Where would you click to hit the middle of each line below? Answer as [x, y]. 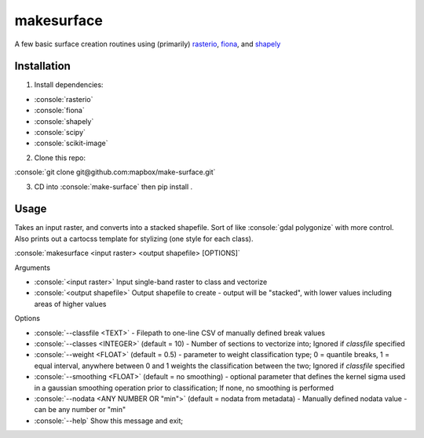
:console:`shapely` [64, 121]
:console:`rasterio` [64, 99]
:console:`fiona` [60, 111]
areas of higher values [70, 304]
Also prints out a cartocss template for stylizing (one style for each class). [134, 239]
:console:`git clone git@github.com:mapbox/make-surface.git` [115, 172]
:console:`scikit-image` [71, 143]
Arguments [33, 268]
